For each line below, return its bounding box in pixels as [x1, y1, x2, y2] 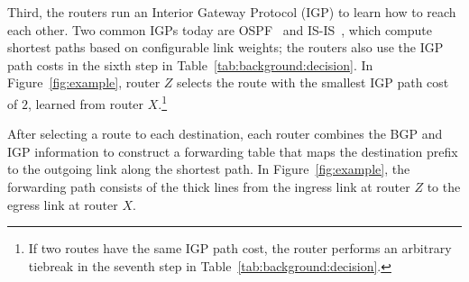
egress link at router [7, 195, 118, 214]
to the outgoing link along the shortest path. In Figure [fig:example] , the [7, 159, 410, 178]
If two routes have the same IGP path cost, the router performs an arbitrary [28, 239, 452, 258]
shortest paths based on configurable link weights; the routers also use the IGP [7, 38, 444, 57]
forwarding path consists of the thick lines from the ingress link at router [7, 177, 410, 196]
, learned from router [27, 94, 144, 113]
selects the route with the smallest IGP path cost [177, 73, 449, 92]
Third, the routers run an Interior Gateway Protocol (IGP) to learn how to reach [7, 3, 456, 21]
